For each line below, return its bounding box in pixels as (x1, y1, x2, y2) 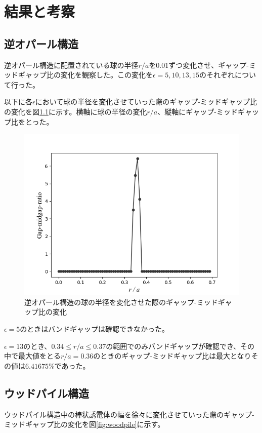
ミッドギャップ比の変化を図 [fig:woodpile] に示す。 (4, 419, 165, 429)
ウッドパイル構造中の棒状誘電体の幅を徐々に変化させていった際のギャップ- (4, 409, 254, 419)
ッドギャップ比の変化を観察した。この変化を (4, 69, 153, 80)
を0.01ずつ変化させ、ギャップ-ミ (149, 59, 256, 70)
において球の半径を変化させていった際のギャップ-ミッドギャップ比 (35, 96, 257, 107)
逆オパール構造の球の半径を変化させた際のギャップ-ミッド (24, 296, 218, 307)
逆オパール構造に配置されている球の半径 (4, 59, 139, 70)
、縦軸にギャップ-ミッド (157, 106, 238, 116)
